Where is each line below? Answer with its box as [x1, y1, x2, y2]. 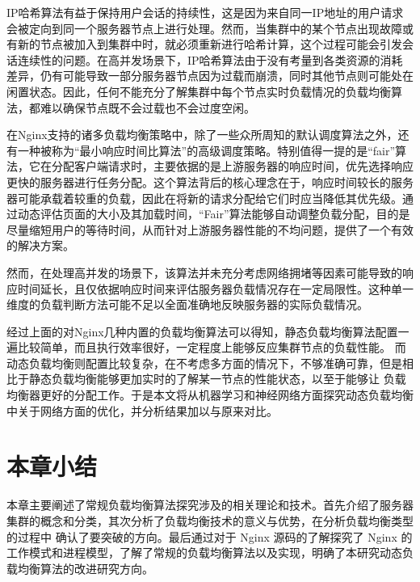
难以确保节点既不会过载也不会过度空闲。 [40, 99, 255, 116]
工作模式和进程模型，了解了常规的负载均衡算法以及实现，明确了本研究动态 [6, 544, 402, 561]
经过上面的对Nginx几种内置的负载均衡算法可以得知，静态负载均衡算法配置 [6, 323, 398, 339]
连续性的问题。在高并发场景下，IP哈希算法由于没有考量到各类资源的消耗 [17, 51, 403, 68]
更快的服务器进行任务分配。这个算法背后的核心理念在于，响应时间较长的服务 [6, 173, 414, 190]
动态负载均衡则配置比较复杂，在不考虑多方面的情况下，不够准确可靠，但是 [6, 354, 402, 371]
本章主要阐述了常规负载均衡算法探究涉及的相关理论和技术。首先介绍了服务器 [6, 496, 414, 513]
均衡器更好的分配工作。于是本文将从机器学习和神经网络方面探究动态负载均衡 [6, 386, 414, 403]
